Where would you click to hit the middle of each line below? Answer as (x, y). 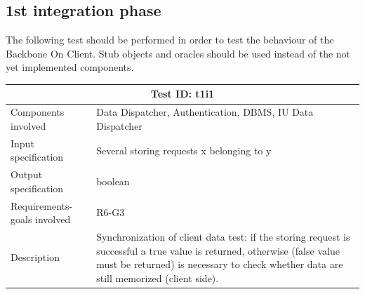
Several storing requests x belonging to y (184, 150)
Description (35, 257)
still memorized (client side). (158, 278)
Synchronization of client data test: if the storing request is (223, 237)
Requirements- (42, 205)
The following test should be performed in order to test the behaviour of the (170, 40)
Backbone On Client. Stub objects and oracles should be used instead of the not (178, 53)
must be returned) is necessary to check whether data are (220, 264)
